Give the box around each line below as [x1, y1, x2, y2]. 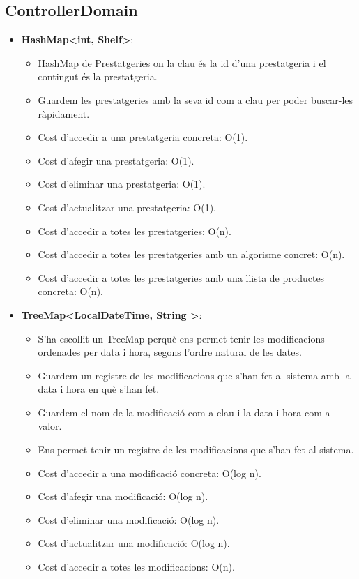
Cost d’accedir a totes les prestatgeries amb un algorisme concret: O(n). [38, 247, 345, 262]
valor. [38, 419, 62, 433]
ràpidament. [38, 106, 90, 121]
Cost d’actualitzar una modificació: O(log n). [38, 536, 230, 550]
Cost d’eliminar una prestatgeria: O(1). [38, 176, 206, 191]
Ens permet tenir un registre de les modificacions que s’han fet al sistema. [38, 442, 354, 457]
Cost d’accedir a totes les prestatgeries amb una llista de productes [38, 270, 325, 285]
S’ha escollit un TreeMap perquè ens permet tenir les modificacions [38, 331, 325, 345]
